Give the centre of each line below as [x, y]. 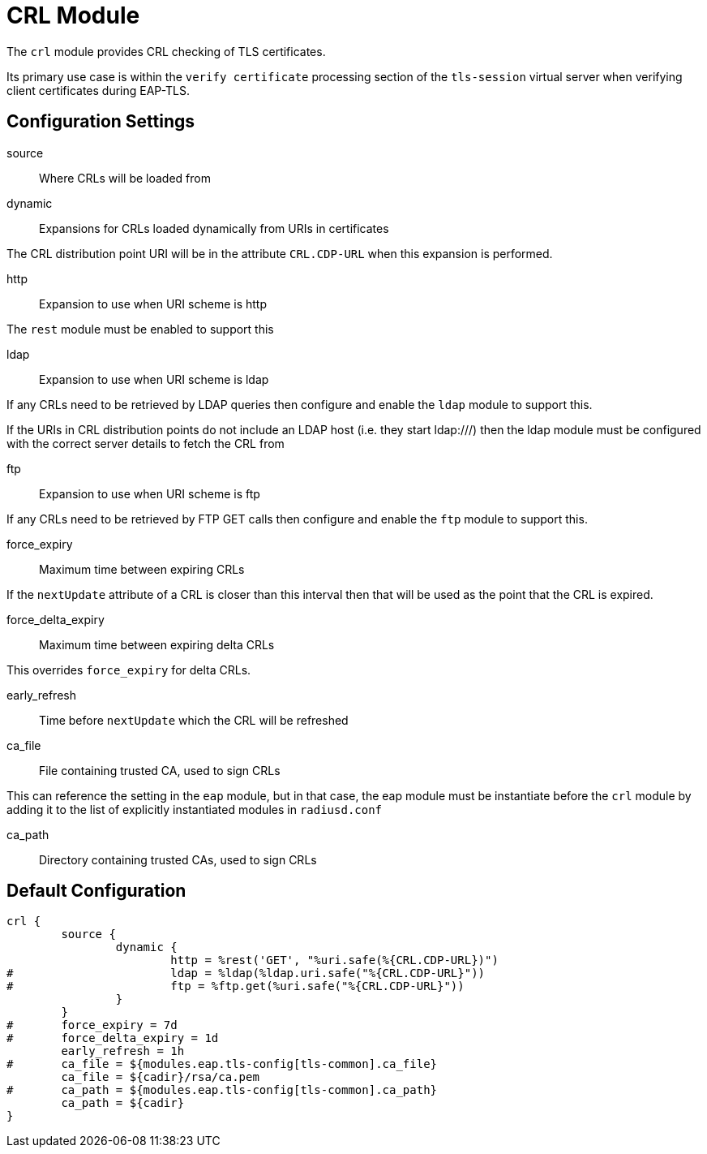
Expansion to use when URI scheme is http [153, 304]
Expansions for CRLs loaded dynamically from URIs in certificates [214, 228]
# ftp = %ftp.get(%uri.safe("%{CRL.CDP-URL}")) [236, 986]
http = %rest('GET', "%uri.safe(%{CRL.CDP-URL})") [334, 960]
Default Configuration [96, 891]
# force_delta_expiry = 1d [113, 1038]
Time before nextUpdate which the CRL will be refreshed [194, 720]
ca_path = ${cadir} [123, 1103]
